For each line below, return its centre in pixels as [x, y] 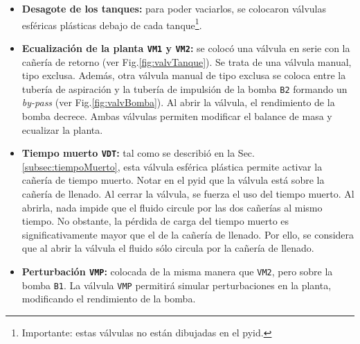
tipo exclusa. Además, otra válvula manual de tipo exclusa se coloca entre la [184, 75]
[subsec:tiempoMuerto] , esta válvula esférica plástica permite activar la [172, 166]
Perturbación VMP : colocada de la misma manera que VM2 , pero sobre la [177, 271]
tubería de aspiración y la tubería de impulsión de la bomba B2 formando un [184, 88]
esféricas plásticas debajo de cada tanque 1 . [112, 24]
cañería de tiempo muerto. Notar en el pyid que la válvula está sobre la [173, 180]
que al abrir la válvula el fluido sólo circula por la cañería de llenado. [168, 248]
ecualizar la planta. [62, 129]
